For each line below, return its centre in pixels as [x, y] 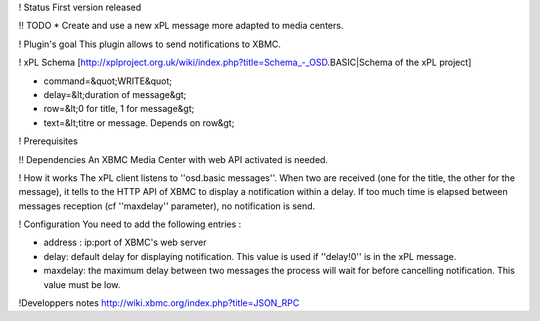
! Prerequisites [48, 141]
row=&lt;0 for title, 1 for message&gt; [119, 109]
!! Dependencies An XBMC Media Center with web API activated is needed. [173, 159]
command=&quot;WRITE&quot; [108, 81]
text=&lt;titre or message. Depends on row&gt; [139, 122]
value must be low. [82, 284]
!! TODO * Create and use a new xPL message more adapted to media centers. [181, 26]
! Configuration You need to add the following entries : [130, 224]
